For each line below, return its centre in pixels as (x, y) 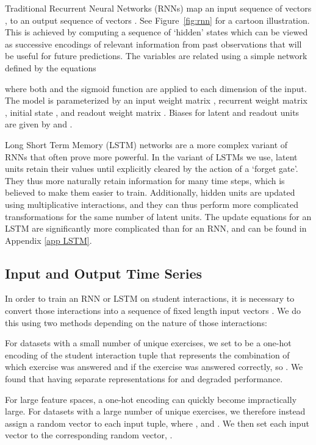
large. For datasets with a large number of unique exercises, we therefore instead (155, 411)
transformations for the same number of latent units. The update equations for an (158, 216)
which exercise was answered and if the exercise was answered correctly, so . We (154, 367)
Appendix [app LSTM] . (48, 240)
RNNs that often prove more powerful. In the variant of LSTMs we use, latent (151, 156)
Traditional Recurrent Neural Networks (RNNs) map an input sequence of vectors (158, 8)
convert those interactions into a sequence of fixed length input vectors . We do (153, 311)
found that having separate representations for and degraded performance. (144, 379)
